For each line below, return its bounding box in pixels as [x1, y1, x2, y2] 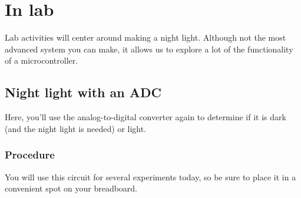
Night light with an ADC [5, 83, 161, 101]
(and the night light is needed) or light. [5, 122, 147, 134]
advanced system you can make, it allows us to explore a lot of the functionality [5, 42, 293, 55]
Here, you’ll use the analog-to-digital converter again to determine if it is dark [5, 111, 286, 123]
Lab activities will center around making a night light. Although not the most [5, 31, 286, 44]
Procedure [5, 147, 55, 162]
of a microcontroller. [5, 54, 78, 67]
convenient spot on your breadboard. [5, 182, 138, 194]
